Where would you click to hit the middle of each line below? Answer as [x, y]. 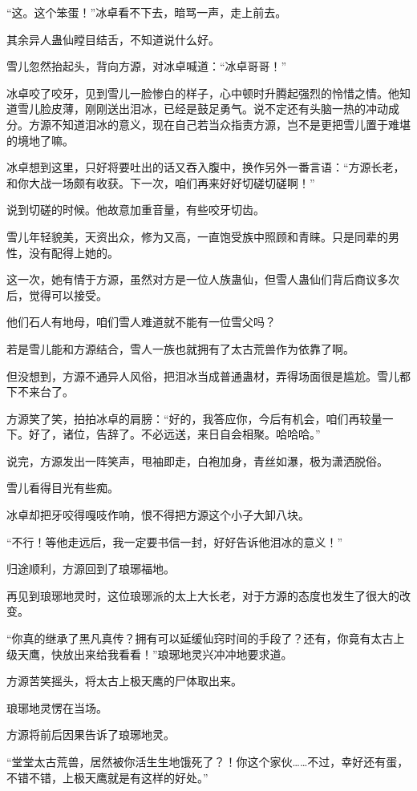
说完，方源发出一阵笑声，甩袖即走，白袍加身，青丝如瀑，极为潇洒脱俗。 [197, 460]
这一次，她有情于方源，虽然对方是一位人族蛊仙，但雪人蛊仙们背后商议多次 [203, 279]
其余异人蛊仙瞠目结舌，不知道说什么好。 [113, 39]
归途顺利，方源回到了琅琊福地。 [91, 569]
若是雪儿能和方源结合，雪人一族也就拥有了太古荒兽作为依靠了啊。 [180, 348]
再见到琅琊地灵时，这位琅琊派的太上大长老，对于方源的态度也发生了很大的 [203, 595]
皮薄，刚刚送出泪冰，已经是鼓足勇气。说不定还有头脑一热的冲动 [219, 109]
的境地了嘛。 [40, 140]
